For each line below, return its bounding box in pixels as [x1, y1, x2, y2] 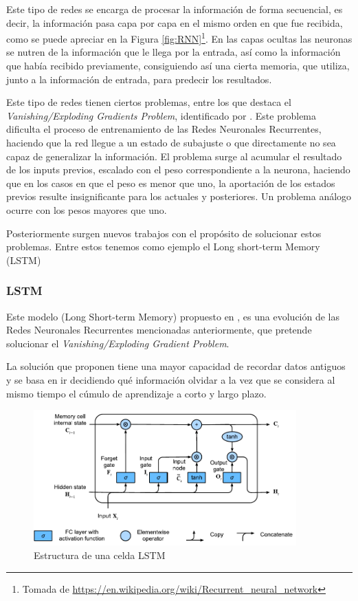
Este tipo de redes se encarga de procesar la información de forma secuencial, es [6, 2, 343, 16]
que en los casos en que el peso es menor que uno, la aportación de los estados [6, 175, 335, 190]
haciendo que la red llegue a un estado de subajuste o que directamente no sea [6, 135, 336, 149]
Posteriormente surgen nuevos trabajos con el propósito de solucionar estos [6, 226, 322, 240]
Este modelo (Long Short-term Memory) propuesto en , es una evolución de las [6, 309, 340, 323]
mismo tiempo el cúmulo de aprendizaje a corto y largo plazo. [6, 386, 267, 400]
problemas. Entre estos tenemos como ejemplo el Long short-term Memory [6, 239, 320, 254]
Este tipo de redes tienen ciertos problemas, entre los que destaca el [6, 95, 291, 109]
